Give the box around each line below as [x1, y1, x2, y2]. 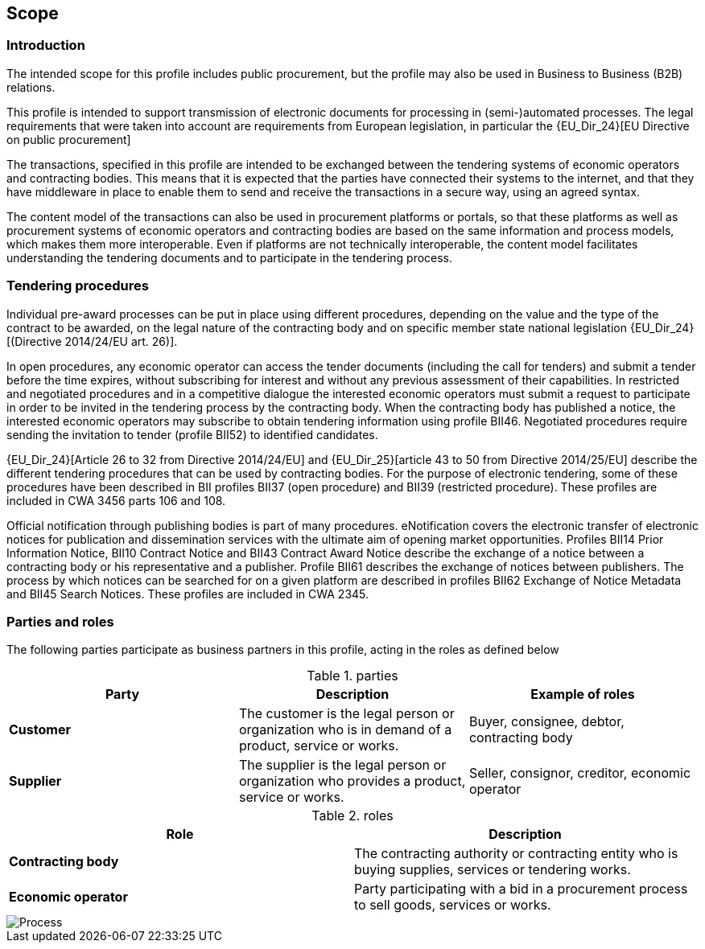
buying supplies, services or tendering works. [354, 861, 631, 878]
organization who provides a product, [238, 773, 466, 790]
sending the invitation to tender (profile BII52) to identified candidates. [6, 427, 378, 442]
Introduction [6, 37, 85, 54]
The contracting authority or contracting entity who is [354, 845, 678, 862]
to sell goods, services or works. [354, 897, 551, 914]
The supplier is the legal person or [238, 757, 447, 774]
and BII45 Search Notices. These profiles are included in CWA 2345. [6, 586, 369, 601]
